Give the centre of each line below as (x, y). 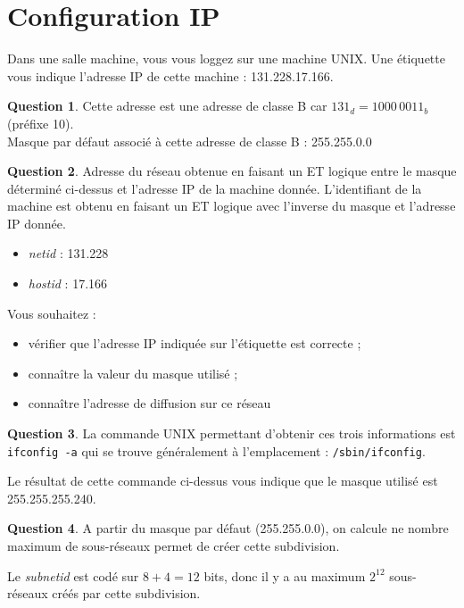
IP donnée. (37, 223)
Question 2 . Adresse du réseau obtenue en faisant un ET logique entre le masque (232, 171)
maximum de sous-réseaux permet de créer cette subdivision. (174, 546)
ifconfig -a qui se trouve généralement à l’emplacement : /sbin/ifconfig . (216, 450)
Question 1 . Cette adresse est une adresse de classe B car (167, 106)
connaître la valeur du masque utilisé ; (133, 373)
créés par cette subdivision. (126, 593)
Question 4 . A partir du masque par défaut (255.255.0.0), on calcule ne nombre (228, 528)
